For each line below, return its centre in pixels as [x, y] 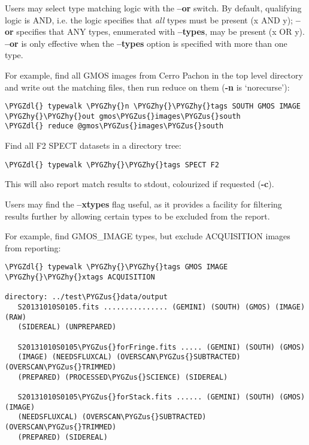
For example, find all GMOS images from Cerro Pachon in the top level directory [154, 75]
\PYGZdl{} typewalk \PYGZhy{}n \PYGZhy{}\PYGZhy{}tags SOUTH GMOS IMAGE [153, 106]
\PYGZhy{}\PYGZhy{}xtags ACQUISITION [80, 277]
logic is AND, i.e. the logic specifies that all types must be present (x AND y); [149, 19]
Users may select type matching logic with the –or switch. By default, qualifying [153, 8]
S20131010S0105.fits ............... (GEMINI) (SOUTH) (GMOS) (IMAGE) [161, 307]
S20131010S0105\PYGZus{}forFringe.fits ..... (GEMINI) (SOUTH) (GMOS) [161, 347]
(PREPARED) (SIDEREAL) [63, 437]
